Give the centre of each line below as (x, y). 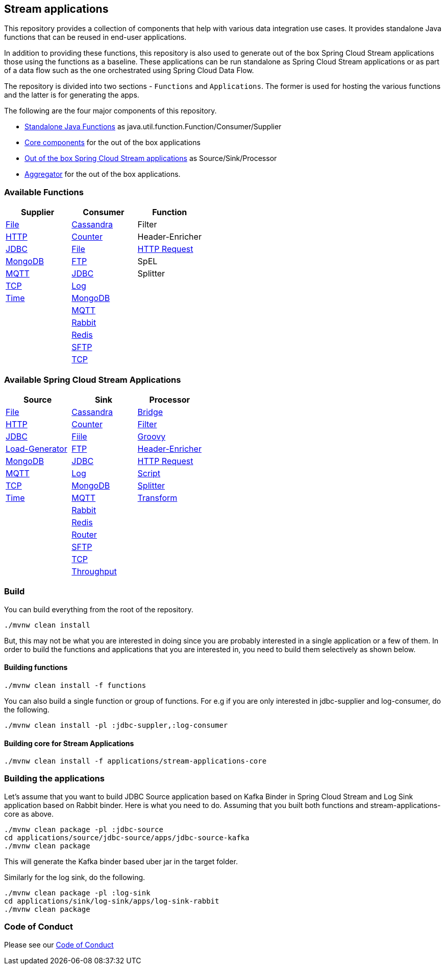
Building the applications (54, 779)
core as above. (29, 814)
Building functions (36, 667)
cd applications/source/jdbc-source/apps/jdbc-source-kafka (127, 837)
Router (84, 534)
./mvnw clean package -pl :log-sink (77, 893)
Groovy (152, 436)
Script (149, 473)
